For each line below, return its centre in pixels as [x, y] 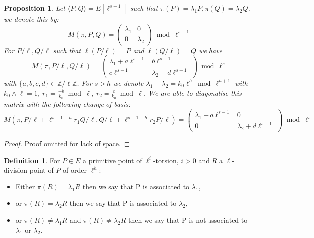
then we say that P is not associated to [188, 220]
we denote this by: [31, 19]
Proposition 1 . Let [35, 8]
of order [74, 170]
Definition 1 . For [32, 160]
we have [211, 50]
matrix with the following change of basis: [67, 103]
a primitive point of [112, 160]
